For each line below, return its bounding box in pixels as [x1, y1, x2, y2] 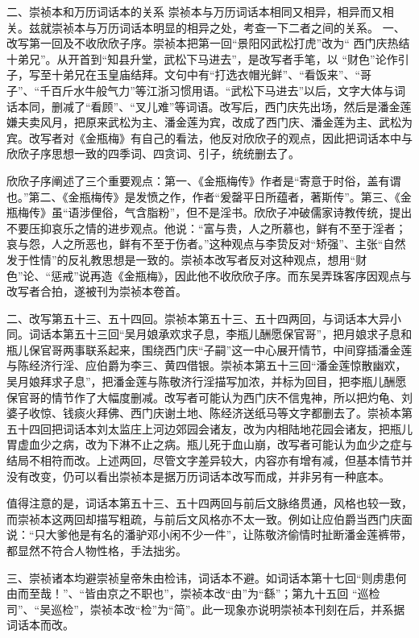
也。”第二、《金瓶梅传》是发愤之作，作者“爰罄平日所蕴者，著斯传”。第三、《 [6, 188, 400, 205]
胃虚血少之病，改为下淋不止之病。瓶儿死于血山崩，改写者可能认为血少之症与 [6, 436, 413, 453]
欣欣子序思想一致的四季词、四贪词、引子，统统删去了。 [6, 145, 300, 162]
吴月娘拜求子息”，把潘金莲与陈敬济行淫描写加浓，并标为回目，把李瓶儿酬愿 [6, 373, 407, 390]
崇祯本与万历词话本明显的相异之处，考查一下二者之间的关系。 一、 [51, 19, 405, 35]
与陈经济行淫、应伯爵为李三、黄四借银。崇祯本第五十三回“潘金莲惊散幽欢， [6, 357, 407, 374]
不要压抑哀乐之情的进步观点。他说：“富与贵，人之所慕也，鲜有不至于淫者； [6, 219, 407, 236]
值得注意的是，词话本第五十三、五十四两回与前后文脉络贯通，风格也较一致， [6, 495, 413, 512]
